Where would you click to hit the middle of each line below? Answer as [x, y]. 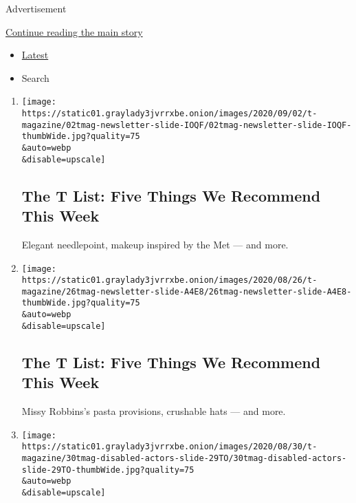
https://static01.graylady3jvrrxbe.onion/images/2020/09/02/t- [169, 114]
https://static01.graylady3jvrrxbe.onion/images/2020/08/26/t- [169, 280]
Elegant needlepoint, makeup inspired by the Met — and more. [155, 244]
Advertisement [36, 8]
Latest [35, 55]
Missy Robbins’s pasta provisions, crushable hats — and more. [154, 411]
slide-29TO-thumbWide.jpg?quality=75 [108, 470]
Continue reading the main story [74, 31]
